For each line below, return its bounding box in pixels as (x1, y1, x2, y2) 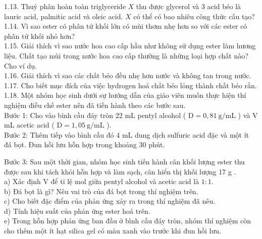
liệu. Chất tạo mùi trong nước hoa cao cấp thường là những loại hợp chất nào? (4, 50, 248, 61)
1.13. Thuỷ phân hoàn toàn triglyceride (4, 1, 126, 11)
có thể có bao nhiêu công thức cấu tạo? (133, 11, 255, 21)
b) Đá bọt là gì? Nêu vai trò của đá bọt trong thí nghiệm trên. (4, 186, 198, 196)
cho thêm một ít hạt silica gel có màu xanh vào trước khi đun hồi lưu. (4, 225, 221, 236)
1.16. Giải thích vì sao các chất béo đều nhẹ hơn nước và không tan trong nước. (4, 70, 251, 81)
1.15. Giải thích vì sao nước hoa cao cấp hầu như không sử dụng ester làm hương (4, 40, 256, 51)
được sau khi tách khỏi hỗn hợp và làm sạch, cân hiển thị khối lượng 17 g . (4, 166, 236, 176)
